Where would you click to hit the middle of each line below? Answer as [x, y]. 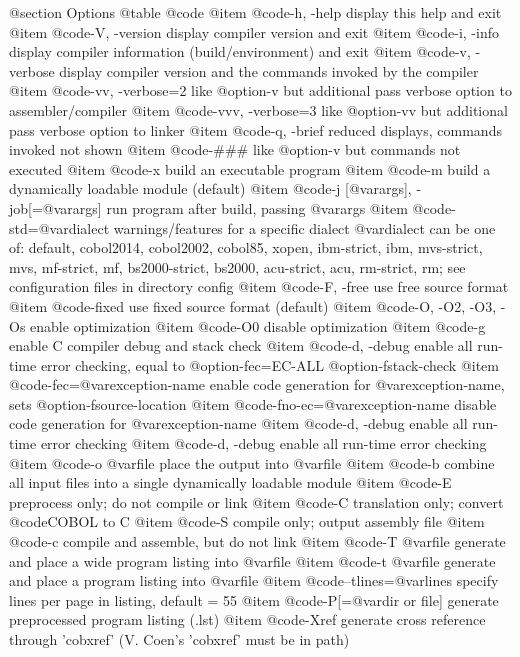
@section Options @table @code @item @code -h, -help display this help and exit [255, 12]
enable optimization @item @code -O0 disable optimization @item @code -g [258, 325]
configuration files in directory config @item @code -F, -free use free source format [259, 286]
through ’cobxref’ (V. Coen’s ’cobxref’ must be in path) [179, 639]
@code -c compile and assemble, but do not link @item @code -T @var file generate [257, 541]
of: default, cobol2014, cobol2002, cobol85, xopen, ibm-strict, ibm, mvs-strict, [246, 247]
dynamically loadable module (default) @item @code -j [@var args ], [210, 188]
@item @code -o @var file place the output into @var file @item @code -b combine [252, 462]
